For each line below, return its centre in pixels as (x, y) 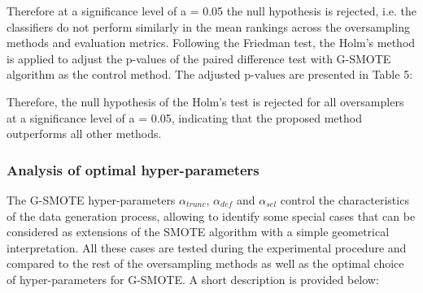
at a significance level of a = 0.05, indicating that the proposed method (184, 117)
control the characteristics (345, 199)
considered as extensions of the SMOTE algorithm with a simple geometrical (198, 232)
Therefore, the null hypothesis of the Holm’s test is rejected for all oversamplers (205, 101)
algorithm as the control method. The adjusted (124, 74)
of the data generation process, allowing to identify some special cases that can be (211, 215)
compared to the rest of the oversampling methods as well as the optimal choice (205, 263)
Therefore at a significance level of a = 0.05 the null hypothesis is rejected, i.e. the (211, 11)
